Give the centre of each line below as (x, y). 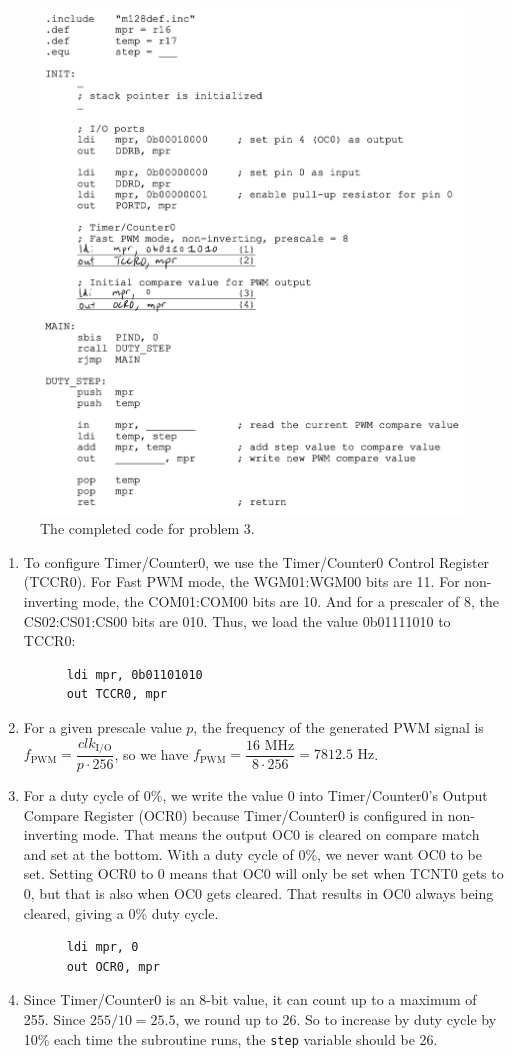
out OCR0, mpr (113, 966)
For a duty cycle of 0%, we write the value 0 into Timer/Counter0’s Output (255, 795)
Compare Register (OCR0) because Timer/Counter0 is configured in (233, 814)
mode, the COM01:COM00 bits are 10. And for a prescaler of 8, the (290, 600)
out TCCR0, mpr (116, 694)
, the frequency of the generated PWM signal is (338, 726)
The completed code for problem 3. (147, 528)
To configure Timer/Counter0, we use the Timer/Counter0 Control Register (256, 561)
